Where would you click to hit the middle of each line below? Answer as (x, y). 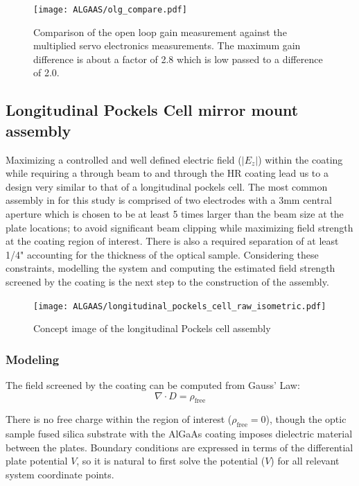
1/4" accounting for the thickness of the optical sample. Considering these (162, 254)
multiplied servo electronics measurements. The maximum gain (167, 45)
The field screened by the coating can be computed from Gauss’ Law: (153, 385)
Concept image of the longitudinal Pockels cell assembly (152, 328)
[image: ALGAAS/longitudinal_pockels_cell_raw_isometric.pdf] (180, 306)
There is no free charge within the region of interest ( (119, 419)
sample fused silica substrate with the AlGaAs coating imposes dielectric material (179, 434)
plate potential (37, 461)
